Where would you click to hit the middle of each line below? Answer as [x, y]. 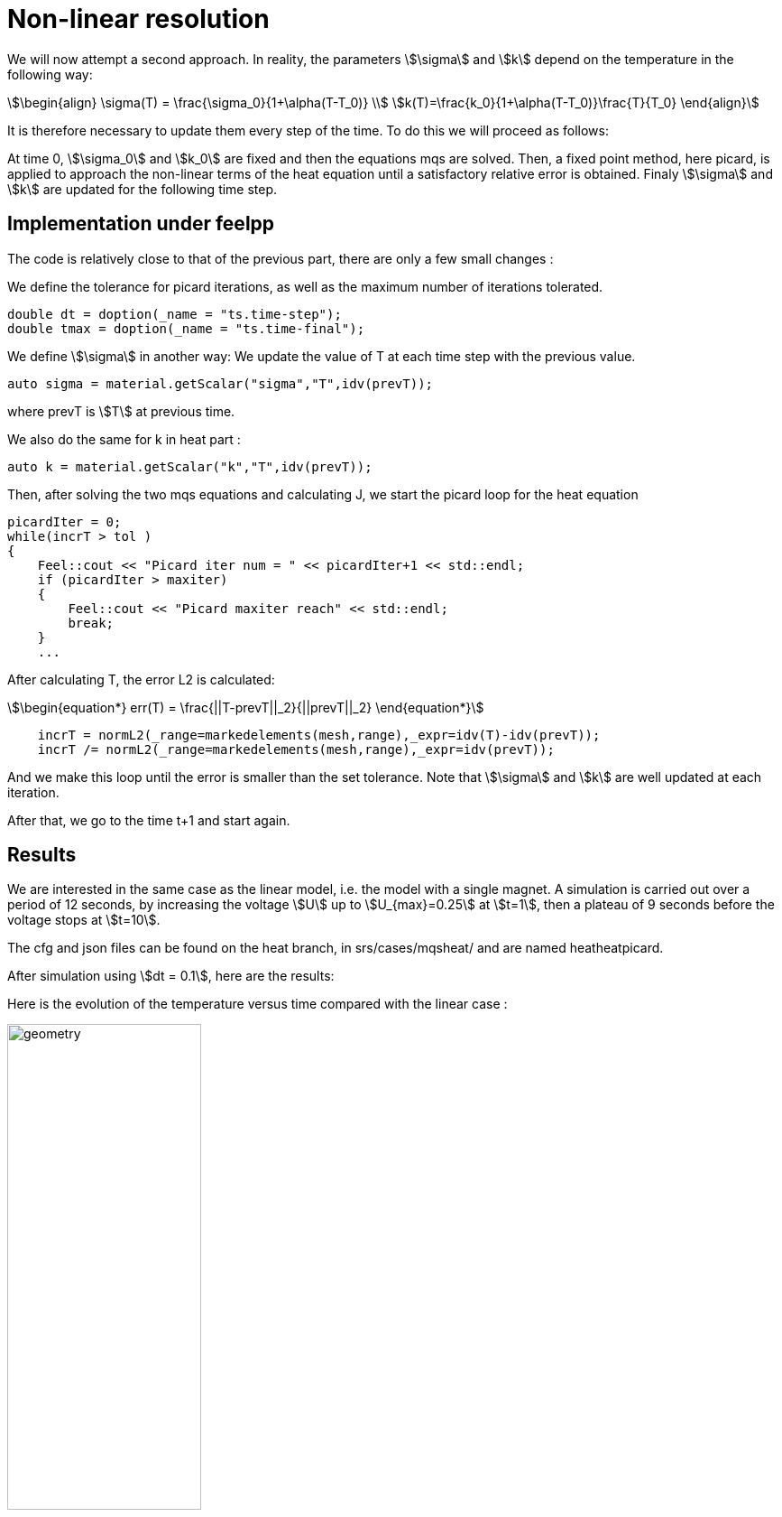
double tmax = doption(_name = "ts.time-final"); [186, 328]
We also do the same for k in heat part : [124, 439]
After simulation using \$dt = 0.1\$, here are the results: [171, 976]
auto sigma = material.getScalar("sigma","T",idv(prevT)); [221, 383]
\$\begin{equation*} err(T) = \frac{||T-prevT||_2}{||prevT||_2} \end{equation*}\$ [246, 707]
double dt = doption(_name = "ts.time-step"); [175, 314]
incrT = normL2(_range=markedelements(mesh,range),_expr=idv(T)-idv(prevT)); [319, 735]
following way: [50, 74]
